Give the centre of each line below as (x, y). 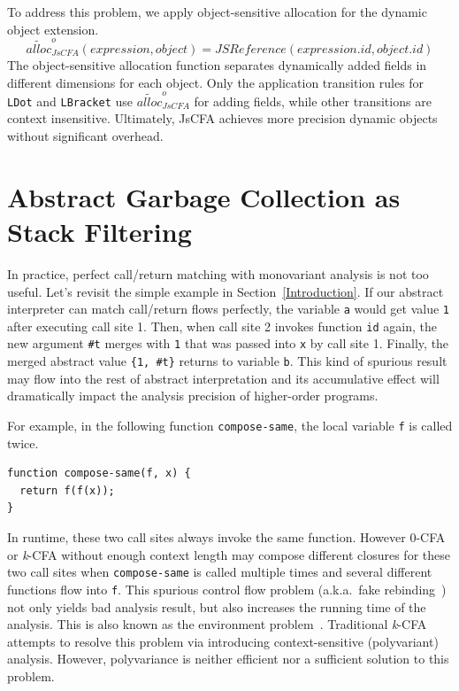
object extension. (53, 29)
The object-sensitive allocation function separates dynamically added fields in (217, 64)
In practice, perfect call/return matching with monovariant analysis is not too (218, 273)
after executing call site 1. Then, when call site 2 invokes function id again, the (222, 326)
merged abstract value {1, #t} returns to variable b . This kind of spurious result (227, 361)
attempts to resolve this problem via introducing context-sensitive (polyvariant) (223, 641)
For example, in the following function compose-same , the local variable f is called (230, 425)
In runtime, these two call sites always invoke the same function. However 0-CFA (226, 537)
